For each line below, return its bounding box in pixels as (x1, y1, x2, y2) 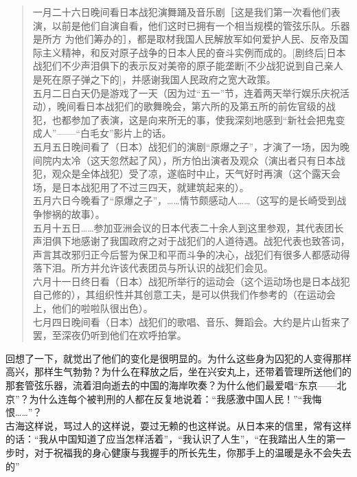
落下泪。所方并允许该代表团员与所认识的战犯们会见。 (32, 260, 273, 275)
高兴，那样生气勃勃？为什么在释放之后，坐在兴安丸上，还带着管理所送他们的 (5, 364, 352, 379)
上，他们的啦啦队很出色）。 (32, 301, 153, 315)
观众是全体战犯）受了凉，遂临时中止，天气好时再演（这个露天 (51, 166, 331, 181)
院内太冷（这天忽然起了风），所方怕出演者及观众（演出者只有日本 (42, 153, 336, 167)
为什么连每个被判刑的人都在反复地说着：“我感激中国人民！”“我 (29, 391, 312, 406)
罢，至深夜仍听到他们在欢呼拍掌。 (32, 328, 187, 342)
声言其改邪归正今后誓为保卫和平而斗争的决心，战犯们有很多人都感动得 (32, 247, 350, 261)
